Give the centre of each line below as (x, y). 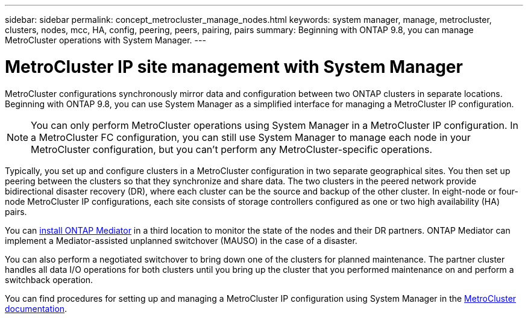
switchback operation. (49, 279)
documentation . (36, 308)
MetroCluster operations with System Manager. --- (105, 40)
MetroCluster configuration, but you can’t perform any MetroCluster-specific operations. (232, 149)
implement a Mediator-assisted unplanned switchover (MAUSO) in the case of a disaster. (181, 240)
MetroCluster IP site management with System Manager (234, 67)
